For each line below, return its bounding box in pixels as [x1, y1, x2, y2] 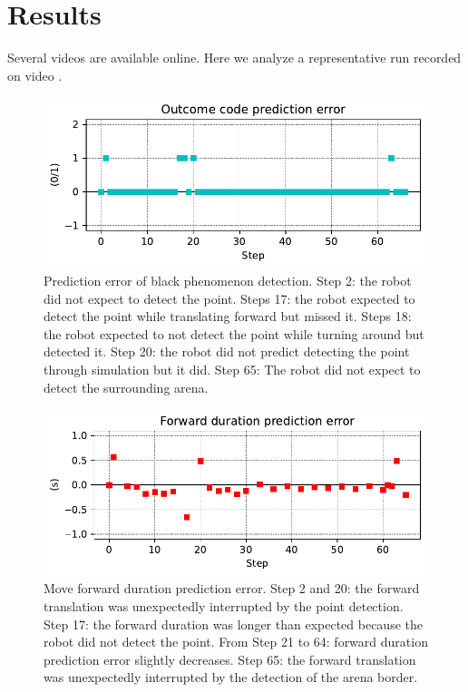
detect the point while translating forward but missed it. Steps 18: [44, 307, 412, 326]
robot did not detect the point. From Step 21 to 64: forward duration [44, 632, 428, 651]
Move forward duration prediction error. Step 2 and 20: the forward [44, 579, 420, 598]
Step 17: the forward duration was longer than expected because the [44, 614, 423, 633]
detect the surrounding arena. [44, 377, 209, 396]
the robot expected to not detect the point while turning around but [44, 324, 424, 343]
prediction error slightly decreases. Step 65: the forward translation [44, 649, 416, 668]
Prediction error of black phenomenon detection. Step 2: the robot [44, 271, 412, 290]
